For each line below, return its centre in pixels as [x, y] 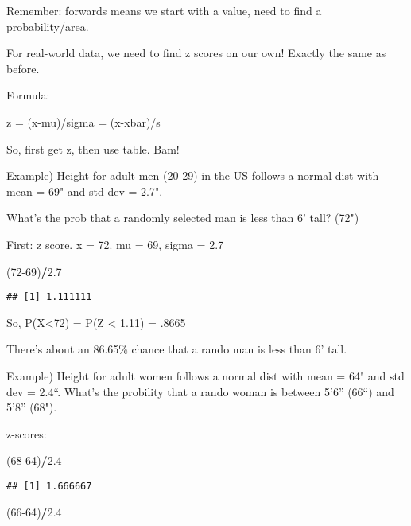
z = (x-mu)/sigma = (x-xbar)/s [83, 121]
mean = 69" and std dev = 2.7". [85, 191]
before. [23, 68]
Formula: [28, 95]
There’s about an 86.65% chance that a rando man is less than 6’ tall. [177, 349]
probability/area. [48, 26]
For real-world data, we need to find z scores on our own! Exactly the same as [196, 53]
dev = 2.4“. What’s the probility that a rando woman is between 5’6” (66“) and [200, 391]
